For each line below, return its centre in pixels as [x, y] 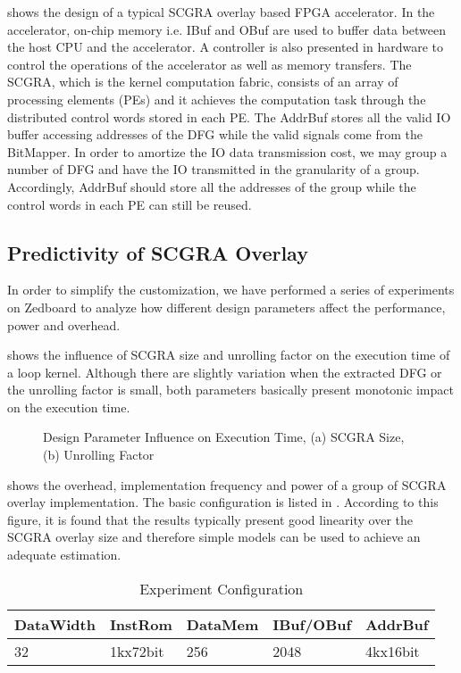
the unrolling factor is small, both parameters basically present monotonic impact [230, 390]
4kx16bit [393, 651]
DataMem [222, 624]
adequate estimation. [64, 555]
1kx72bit [137, 651]
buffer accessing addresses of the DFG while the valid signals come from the [215, 134]
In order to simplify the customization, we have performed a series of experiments [231, 290]
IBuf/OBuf [312, 624]
